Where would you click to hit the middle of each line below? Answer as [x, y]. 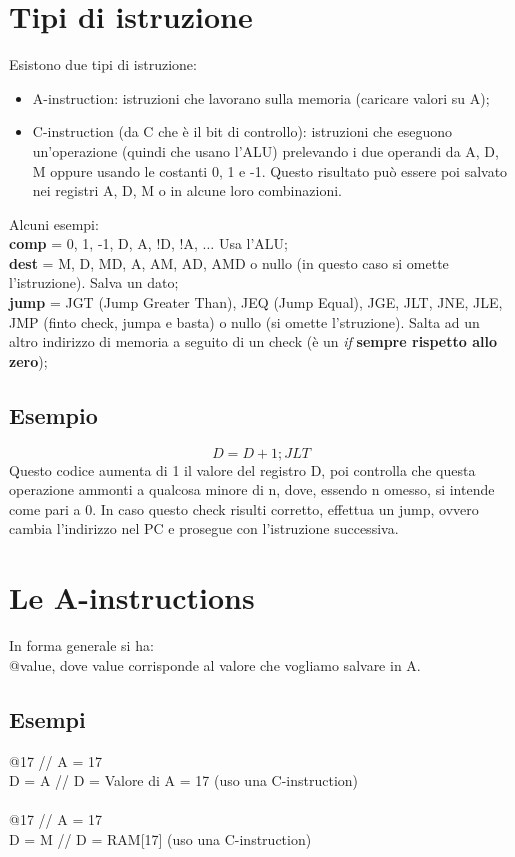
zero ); [28, 360]
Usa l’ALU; [253, 243]
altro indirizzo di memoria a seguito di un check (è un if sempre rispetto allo [253, 341]
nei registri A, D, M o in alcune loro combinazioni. [187, 190]
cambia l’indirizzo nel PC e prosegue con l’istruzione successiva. [204, 528]
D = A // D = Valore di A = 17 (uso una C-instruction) [184, 780]
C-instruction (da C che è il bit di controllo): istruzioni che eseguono [242, 131]
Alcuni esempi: [54, 223]
